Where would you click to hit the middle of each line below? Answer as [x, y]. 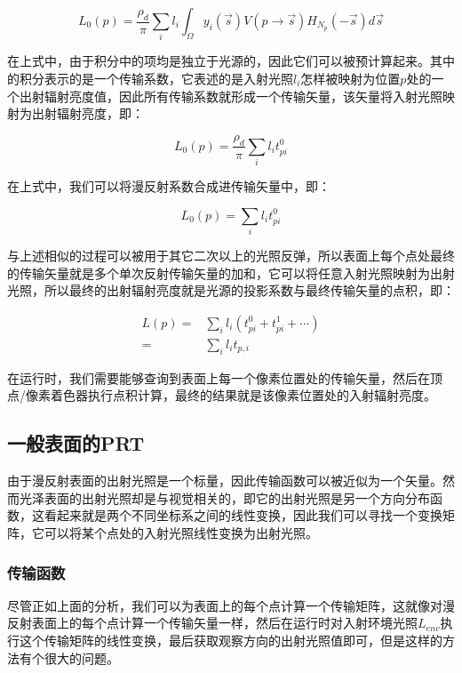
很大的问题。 [81, 657]
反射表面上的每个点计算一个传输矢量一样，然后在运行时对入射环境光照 [212, 623]
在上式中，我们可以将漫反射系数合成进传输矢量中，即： [169, 186]
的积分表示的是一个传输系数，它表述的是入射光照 [150, 78]
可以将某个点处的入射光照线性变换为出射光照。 [181, 533]
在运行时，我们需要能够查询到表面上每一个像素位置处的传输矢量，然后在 [219, 377]
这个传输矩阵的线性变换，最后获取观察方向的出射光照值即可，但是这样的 [231, 640]
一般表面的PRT [76, 443]
